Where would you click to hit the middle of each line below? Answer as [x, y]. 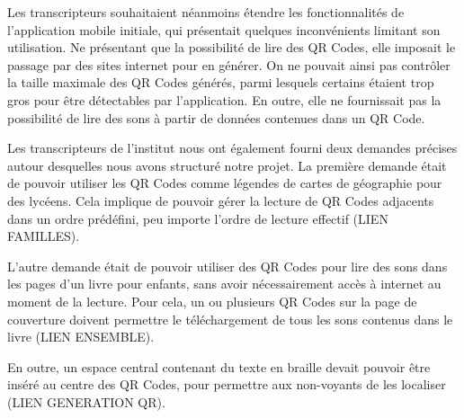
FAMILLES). [44, 236]
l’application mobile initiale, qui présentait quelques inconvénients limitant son [224, 29]
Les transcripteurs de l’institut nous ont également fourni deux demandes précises [232, 148]
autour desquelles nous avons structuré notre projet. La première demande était [227, 165]
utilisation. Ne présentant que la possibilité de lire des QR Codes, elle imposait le [232, 47]
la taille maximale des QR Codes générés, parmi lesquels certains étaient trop [221, 82]
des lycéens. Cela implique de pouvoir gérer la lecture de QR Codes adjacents [221, 200]
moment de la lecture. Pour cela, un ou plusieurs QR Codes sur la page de [212, 301]
